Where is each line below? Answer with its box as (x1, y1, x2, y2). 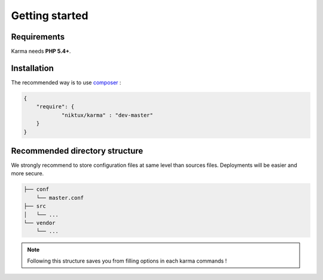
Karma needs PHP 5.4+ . (11, 48, 71, 55)
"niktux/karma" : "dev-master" (61, 111, 154, 118)
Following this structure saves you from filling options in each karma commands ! (27, 257, 227, 264)
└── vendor (23, 219, 56, 226)
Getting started (11, 9, 89, 22)
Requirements (11, 32, 65, 42)
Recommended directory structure (11, 145, 144, 156)
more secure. (11, 170, 44, 177)
